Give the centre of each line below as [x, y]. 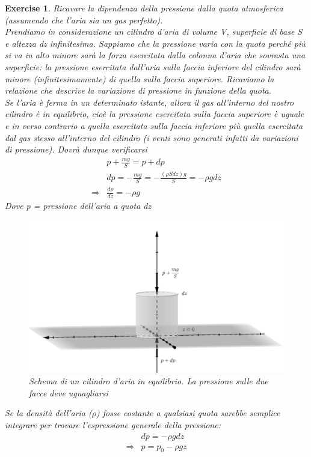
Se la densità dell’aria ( [48, 413]
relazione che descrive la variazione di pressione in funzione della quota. [138, 90]
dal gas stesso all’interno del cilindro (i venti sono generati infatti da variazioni [152, 137]
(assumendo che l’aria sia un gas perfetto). [84, 20]
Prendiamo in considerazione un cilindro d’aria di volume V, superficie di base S [154, 32]
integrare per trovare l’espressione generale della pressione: [113, 425]
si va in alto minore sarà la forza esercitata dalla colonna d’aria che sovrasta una [155, 55]
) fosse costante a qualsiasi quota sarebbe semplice [188, 413]
